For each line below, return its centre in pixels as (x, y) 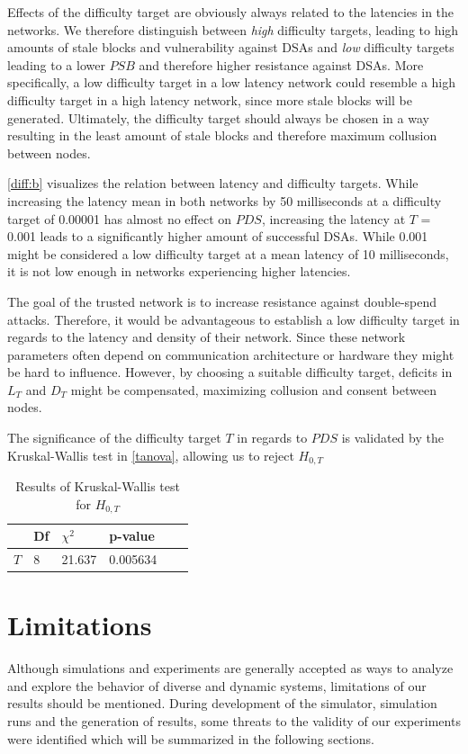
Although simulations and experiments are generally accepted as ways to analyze (230, 668)
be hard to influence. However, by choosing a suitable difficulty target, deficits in (230, 372)
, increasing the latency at (333, 218)
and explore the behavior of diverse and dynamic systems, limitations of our (217, 685)
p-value (132, 536)
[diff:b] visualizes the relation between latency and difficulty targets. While (213, 183)
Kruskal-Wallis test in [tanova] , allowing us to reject (151, 455)
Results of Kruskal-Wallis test (98, 486)
